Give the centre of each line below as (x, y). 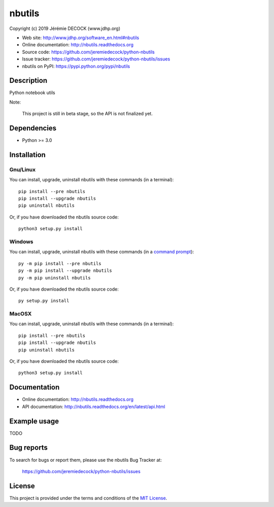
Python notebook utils (32, 93)
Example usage (34, 421)
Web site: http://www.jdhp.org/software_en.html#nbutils (81, 38)
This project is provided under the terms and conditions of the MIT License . (88, 498)
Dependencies (33, 128)
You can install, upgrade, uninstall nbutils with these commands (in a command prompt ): (102, 252)
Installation (27, 155)
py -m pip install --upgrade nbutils (65, 271)
